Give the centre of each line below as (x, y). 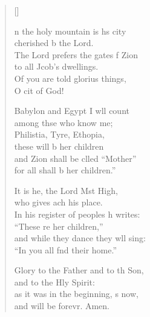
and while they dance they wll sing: (80, 238)
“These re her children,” (59, 226)
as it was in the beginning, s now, (76, 294)
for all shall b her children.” (65, 170)
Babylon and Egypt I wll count (72, 111)
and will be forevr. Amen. (62, 306)
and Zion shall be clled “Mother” (75, 158)
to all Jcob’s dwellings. (56, 66)
